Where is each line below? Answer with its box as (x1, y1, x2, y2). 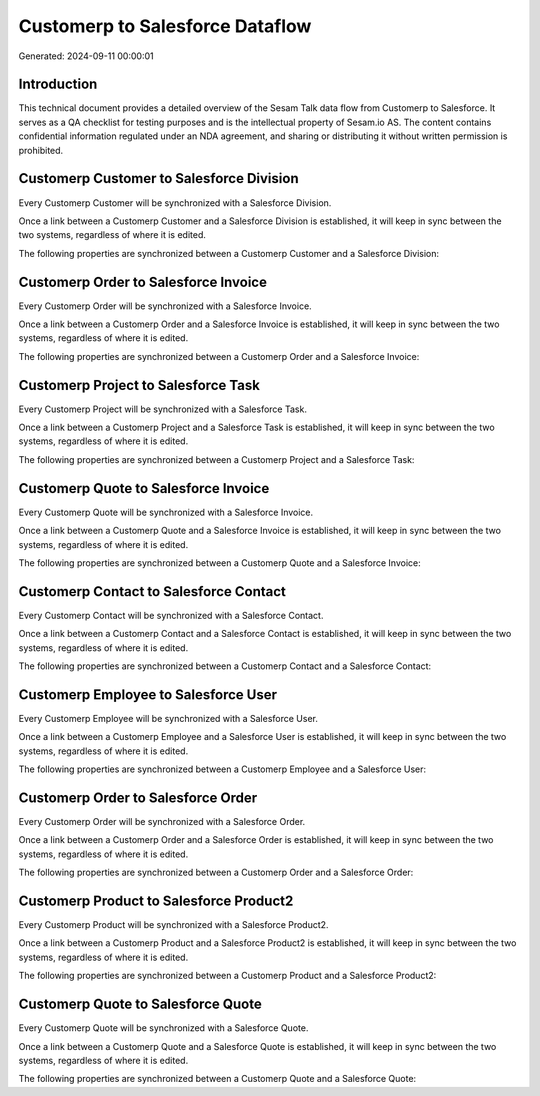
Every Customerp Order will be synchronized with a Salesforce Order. (18, 816, 306, 827)
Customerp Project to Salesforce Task (18, 376, 260, 394)
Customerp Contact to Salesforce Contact (18, 583, 287, 600)
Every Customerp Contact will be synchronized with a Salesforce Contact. (18, 609, 324, 621)
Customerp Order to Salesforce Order (18, 789, 258, 806)
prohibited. (18, 144, 64, 156)
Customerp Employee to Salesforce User (18, 686, 278, 703)
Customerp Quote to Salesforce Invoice (18, 480, 270, 497)
